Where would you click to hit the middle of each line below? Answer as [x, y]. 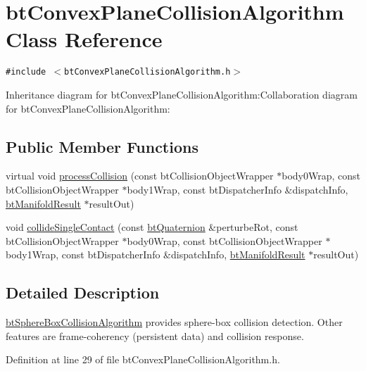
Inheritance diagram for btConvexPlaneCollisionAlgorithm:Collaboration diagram [182, 94]
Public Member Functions [102, 146]
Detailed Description [83, 293]
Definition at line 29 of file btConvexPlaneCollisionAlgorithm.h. [143, 359]
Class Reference [84, 39]
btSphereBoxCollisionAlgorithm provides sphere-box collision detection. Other [174, 322]
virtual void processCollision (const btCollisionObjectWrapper [140, 176]
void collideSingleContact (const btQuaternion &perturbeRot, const [152, 227]
